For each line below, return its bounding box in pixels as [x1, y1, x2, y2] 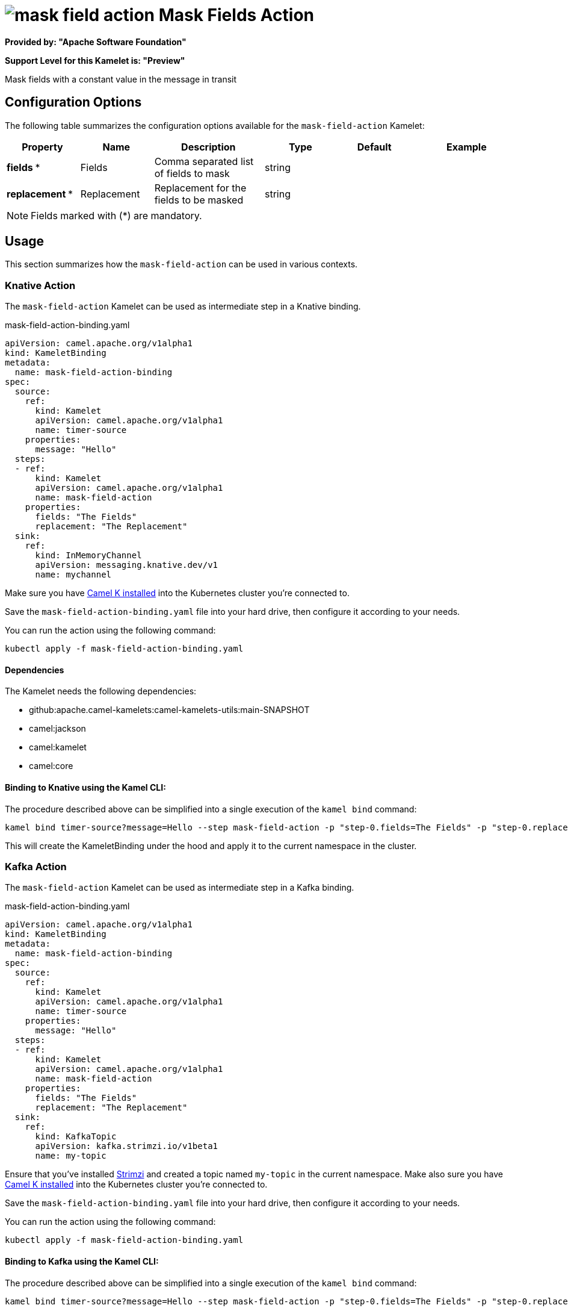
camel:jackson [29, 723, 86, 734]
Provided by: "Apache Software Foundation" [5, 36, 187, 47]
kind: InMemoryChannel [35, 550, 142, 561]
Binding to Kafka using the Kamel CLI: [5, 1256, 159, 1266]
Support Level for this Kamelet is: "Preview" [5, 55, 185, 66]
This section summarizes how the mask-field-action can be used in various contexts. [5, 259, 358, 270]
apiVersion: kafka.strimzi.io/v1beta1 [35, 1141, 218, 1151]
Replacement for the [154, 181, 247, 194]
